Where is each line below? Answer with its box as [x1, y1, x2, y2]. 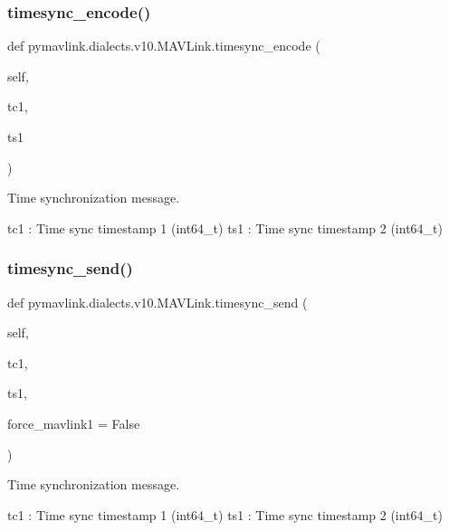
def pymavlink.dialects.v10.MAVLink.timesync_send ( [7, 292, 308, 311]
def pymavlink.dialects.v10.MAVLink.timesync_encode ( [7, 36, 320, 55]
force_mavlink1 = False [7, 413, 140, 432]
